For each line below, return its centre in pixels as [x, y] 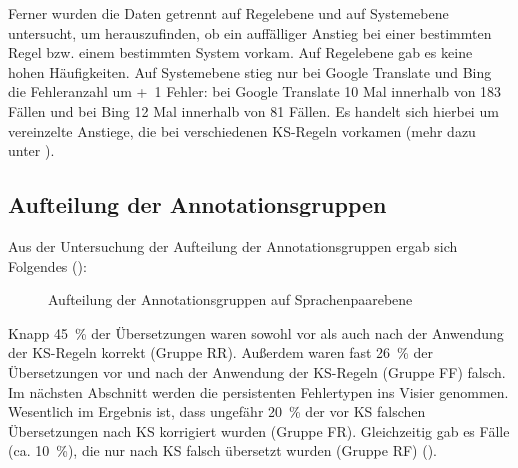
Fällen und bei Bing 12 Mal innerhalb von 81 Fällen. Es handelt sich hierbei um [253, 110]
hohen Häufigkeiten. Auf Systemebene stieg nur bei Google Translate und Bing [250, 71]
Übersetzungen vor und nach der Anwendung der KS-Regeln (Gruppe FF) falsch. [257, 371]
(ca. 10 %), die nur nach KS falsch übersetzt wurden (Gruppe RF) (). [222, 450]
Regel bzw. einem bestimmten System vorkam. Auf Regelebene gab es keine [240, 52]
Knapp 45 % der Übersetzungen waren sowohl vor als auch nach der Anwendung [256, 332]
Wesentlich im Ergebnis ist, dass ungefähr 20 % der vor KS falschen [217, 411]
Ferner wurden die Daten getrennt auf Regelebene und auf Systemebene [228, 13]
